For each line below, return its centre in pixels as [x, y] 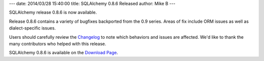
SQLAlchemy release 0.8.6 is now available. [53, 13]
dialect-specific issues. [33, 28]
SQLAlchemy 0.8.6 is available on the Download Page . [64, 53]
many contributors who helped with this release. [58, 44]
